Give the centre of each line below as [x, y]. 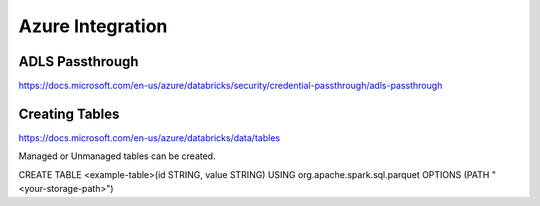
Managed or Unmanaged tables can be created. [117, 156]
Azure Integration [93, 26]
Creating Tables [69, 113]
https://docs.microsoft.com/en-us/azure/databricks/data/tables [149, 137]
